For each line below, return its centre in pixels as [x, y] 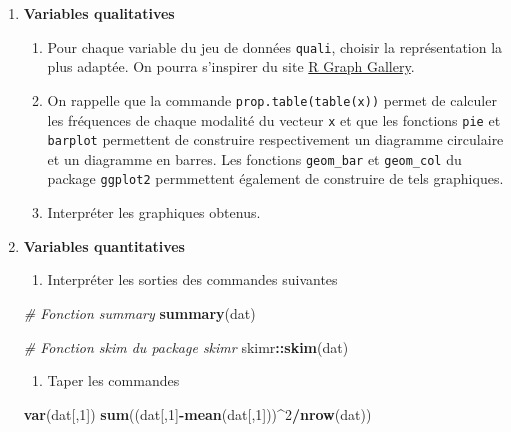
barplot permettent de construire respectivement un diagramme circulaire [275, 139]
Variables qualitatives [99, 13]
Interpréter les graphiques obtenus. [154, 212]
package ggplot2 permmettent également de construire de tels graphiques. [275, 178]
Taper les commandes [113, 380]
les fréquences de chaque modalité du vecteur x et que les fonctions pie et [274, 119]
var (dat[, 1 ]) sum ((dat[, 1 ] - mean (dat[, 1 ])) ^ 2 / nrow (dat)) [197, 413]
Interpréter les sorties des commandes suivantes [192, 279]
